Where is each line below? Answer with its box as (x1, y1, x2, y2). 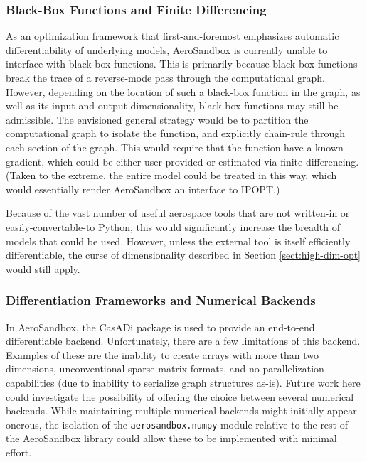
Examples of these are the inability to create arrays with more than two (6, 347, 319, 362)
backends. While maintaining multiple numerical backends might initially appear (6, 403, 357, 418)
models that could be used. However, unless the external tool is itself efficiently (6, 233, 351, 248)
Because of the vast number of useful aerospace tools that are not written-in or (6, 205, 350, 220)
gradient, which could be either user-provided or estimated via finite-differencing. (6, 154, 359, 168)
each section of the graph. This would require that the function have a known (6, 139, 344, 154)
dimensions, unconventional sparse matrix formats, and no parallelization (6, 361, 324, 376)
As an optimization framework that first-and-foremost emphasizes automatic (6, 28, 339, 43)
